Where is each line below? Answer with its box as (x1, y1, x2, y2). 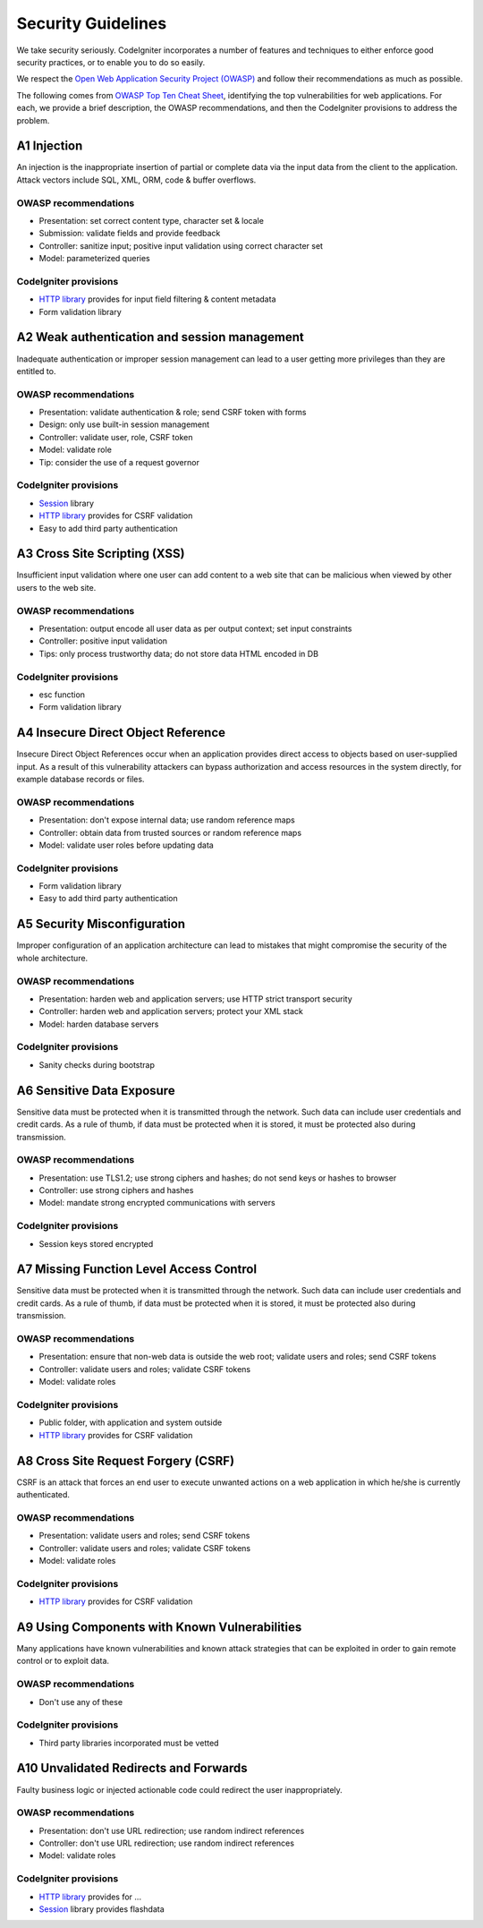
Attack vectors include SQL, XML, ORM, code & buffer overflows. (16, 175, 257, 185)
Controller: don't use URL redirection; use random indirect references (38, 1838, 295, 1848)
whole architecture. (16, 952, 89, 963)
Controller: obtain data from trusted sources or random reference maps (38, 827, 302, 838)
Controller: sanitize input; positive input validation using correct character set (38, 240, 324, 251)
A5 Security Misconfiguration (16, 917, 186, 932)
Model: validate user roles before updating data (38, 840, 214, 850)
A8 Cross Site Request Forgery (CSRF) (16, 1453, 235, 1468)
